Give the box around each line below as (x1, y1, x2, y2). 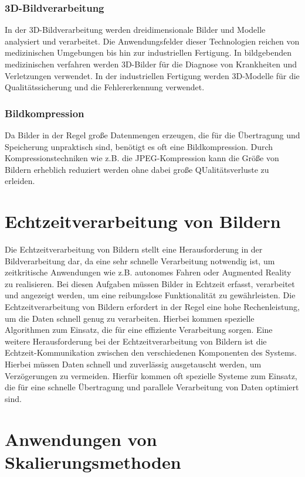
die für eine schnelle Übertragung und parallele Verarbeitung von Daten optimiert (5, 381, 299, 393)
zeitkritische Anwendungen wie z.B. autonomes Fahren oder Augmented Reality (5, 266, 292, 278)
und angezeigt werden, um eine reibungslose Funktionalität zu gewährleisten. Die (5, 289, 296, 301)
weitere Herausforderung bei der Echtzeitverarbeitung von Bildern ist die (5, 335, 267, 347)
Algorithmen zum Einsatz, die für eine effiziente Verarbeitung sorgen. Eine (5, 323, 273, 336)
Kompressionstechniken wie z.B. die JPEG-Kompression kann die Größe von (5, 152, 279, 164)
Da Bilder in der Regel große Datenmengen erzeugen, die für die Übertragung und (5, 129, 300, 141)
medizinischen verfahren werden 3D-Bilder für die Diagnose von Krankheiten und (5, 58, 297, 70)
